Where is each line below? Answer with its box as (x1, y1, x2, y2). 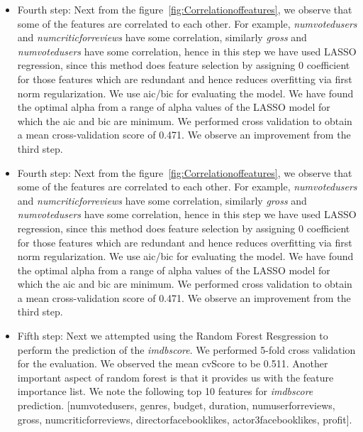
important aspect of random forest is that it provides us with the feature (17, 369, 334, 384)
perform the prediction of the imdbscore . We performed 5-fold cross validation (17, 342, 356, 357)
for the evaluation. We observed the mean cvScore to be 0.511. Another (17, 356, 328, 371)
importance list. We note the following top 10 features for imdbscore (17, 384, 313, 399)
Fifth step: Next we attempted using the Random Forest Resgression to (17, 328, 328, 343)
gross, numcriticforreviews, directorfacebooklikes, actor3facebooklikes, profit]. (17, 411, 352, 426)
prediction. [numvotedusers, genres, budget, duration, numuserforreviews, (17, 398, 335, 413)
